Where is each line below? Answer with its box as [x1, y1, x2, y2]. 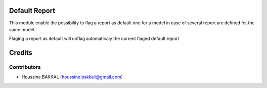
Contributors [9, 64, 41, 71]
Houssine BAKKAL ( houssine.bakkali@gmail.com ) [21, 74, 123, 80]
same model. [9, 26, 36, 32]
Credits [9, 48, 33, 57]
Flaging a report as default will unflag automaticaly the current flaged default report [9, 36, 179, 42]
